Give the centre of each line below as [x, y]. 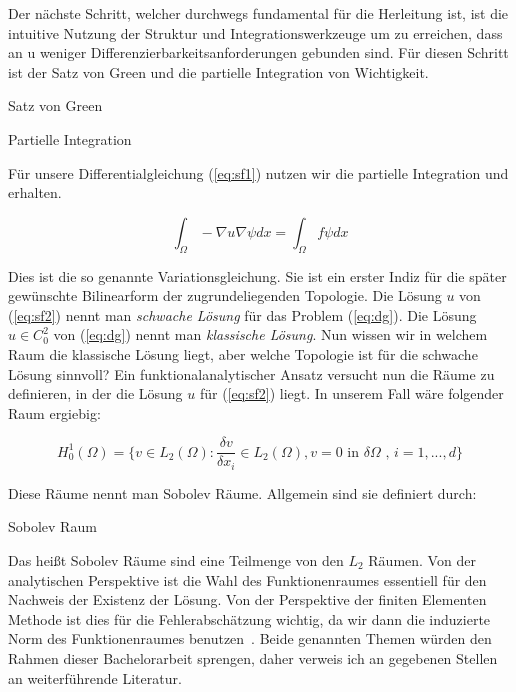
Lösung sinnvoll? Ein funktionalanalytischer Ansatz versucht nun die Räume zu [251, 373]
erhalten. [35, 192]
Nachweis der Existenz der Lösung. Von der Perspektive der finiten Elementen [247, 599]
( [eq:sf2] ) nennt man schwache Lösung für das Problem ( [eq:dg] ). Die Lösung [242, 314]
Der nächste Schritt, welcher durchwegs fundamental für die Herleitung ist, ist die [258, 13]
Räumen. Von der [422, 560]
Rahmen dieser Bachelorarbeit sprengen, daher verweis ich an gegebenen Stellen [253, 657]
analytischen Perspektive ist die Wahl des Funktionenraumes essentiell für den [247, 579]
